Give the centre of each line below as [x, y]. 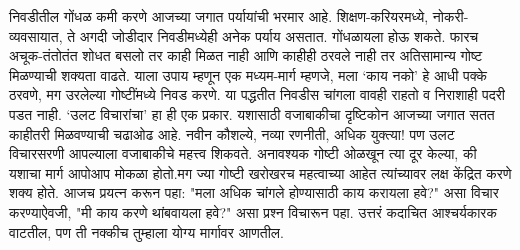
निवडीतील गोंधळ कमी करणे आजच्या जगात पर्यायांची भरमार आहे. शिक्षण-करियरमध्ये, [219, 16]
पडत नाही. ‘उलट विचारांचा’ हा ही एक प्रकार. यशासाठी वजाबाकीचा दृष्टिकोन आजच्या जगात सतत [252, 113]
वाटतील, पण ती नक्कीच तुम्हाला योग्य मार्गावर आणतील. [146, 231]
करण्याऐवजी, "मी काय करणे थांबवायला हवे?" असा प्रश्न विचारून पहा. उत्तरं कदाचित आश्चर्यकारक [253, 211]
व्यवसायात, [36, 35]
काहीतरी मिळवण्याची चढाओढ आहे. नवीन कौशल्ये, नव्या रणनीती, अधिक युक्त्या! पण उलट [232, 133]
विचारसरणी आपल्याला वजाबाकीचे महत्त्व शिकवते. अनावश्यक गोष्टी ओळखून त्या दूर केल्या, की [243, 153]
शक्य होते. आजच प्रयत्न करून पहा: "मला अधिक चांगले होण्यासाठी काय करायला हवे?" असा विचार [254, 192]
